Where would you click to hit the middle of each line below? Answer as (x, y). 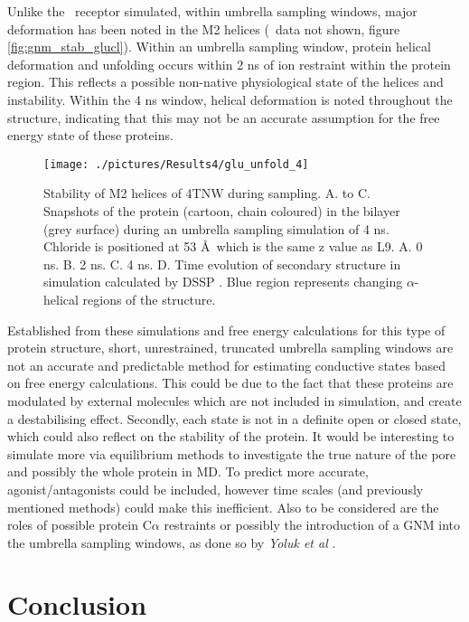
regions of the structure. (149, 299)
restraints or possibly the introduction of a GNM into (312, 525)
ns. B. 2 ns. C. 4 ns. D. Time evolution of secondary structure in (222, 264)
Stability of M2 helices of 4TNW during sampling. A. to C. (207, 193)
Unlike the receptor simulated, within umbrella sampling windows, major (212, 11)
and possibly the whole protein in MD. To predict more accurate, (188, 471)
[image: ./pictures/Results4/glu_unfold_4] (176, 164)
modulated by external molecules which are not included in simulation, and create (234, 400)
